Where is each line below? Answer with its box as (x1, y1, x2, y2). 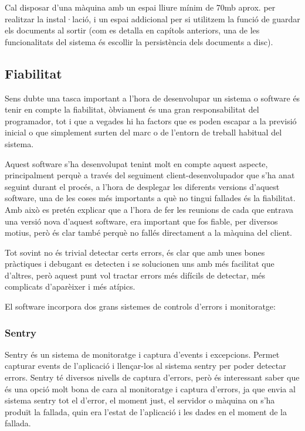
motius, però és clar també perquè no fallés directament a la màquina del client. (5, 226, 292, 239)
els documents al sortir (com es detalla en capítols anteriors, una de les (5, 24, 260, 36)
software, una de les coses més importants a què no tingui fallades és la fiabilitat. (5, 192, 296, 204)
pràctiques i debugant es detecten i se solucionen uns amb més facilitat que (5, 257, 274, 270)
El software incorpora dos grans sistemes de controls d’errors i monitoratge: (5, 300, 276, 313)
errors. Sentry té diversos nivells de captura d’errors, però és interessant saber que (5, 371, 300, 384)
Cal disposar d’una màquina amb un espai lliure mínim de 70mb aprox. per (5, 1, 276, 13)
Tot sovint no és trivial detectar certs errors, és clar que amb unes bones (5, 246, 265, 258)
